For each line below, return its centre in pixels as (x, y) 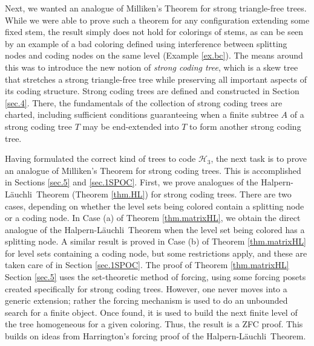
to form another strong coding (245, 126)
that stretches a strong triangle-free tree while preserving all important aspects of (156, 79)
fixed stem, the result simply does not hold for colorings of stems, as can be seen (154, 32)
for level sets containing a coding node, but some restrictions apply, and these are (156, 253)
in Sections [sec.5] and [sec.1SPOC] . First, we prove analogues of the (132, 182)
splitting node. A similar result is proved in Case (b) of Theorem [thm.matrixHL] (155, 241)
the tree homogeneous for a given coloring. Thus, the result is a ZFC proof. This (154, 324)
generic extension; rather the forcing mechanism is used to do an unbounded (146, 300)
